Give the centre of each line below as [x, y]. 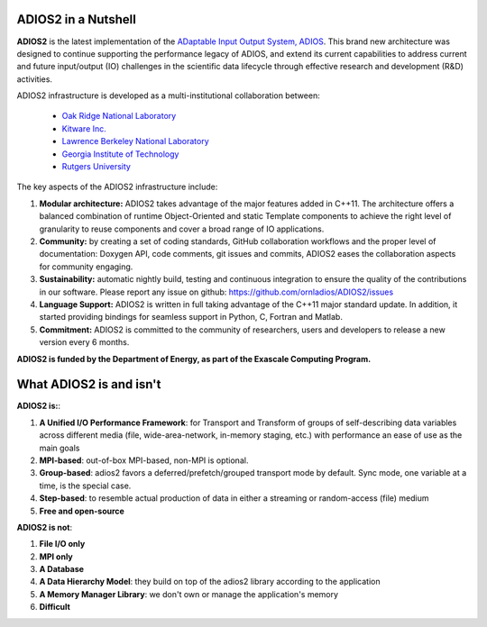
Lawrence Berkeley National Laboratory [135, 141]
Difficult [55, 607]
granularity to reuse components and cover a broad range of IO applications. [182, 229]
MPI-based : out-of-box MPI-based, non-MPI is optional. [144, 460]
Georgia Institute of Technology [120, 154]
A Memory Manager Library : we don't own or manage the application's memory [188, 594]
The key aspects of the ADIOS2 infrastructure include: [117, 187]
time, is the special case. [85, 486]
